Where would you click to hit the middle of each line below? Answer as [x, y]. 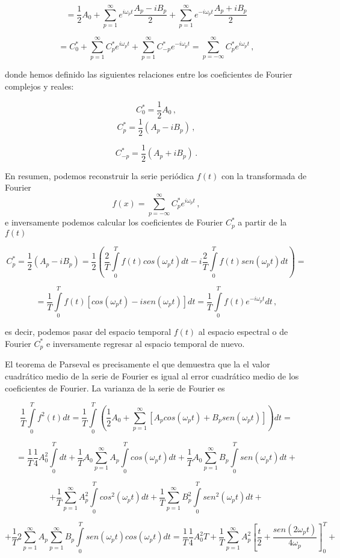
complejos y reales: [39, 86]
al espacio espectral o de [243, 332]
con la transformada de [264, 175]
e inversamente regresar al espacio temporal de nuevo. [145, 343]
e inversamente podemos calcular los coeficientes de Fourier [114, 222]
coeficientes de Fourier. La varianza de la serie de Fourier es [115, 388]
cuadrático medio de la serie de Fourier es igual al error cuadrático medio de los [152, 376]
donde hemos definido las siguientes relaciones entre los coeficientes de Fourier [149, 74]
